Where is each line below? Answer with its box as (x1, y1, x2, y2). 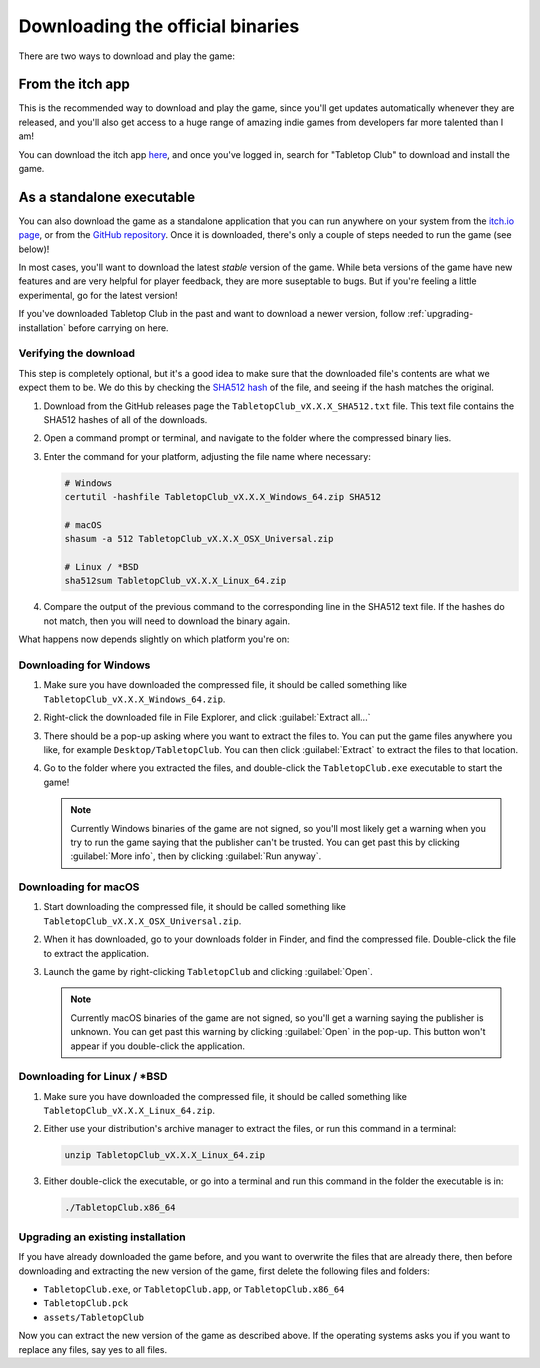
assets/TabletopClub (43, 1311, 145, 1323)
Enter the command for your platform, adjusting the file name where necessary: (43, 450, 372, 462)
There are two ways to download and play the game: (18, 50, 235, 62)
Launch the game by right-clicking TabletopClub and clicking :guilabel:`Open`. (43, 965, 374, 977)
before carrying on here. (68, 321, 169, 334)
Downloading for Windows (18, 658, 151, 672)
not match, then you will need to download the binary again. (43, 615, 290, 627)
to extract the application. (43, 947, 150, 959)
